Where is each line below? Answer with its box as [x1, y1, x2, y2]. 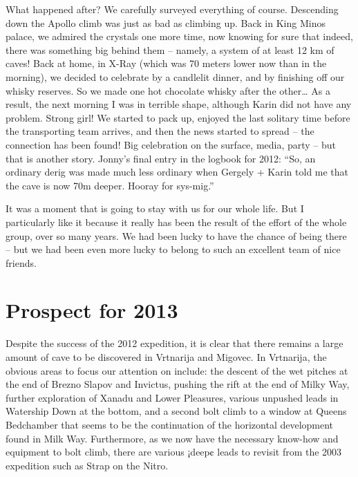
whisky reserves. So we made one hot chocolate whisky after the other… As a [6, 83, 330, 97]
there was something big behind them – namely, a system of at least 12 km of [6, 42, 335, 57]
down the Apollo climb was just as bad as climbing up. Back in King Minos [6, 15, 326, 30]
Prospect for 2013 [6, 296, 178, 324]
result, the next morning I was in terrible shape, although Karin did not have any [6, 97, 352, 111]
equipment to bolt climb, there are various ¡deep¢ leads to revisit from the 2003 [6, 445, 342, 459]
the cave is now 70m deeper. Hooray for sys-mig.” [6, 178, 214, 192]
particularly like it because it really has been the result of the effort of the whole [6, 214, 347, 229]
